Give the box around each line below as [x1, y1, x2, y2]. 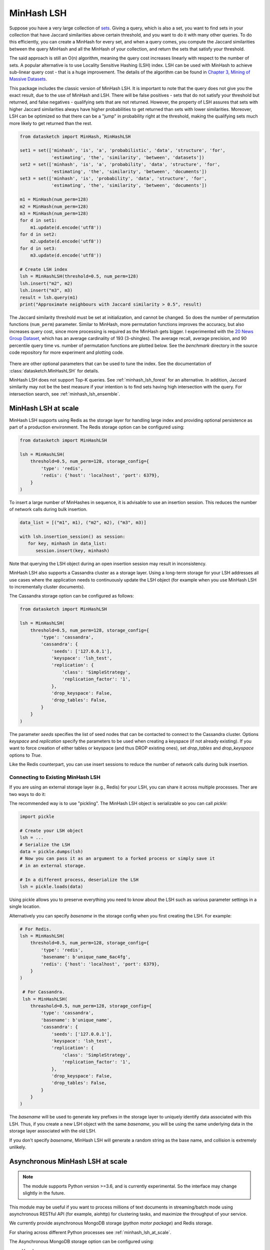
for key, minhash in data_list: [27, 540, 107, 546]
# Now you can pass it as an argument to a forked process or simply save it [19, 855, 215, 861]
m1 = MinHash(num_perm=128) [19, 196, 88, 202]
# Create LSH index [19, 266, 67, 272]
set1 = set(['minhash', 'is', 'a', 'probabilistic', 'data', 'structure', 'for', [19, 147, 226, 153]
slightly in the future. [22, 1190, 65, 1196]
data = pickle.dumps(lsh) [19, 849, 83, 854]
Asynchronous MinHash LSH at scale [9, 1157, 127, 1165]
